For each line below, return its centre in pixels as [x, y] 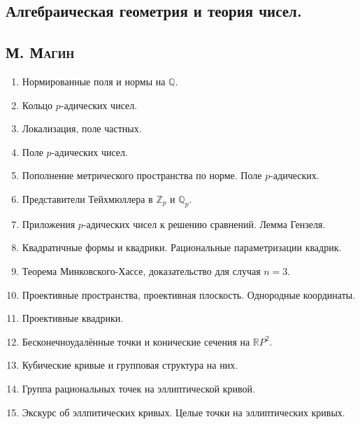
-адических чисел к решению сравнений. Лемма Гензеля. [204, 224]
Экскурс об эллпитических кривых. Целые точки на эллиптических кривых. [183, 412]
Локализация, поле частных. [82, 128]
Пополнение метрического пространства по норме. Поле [142, 175]
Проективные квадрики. [73, 318]
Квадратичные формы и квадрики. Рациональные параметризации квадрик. [182, 247]
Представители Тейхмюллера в [87, 198]
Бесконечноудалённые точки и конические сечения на [136, 341]
